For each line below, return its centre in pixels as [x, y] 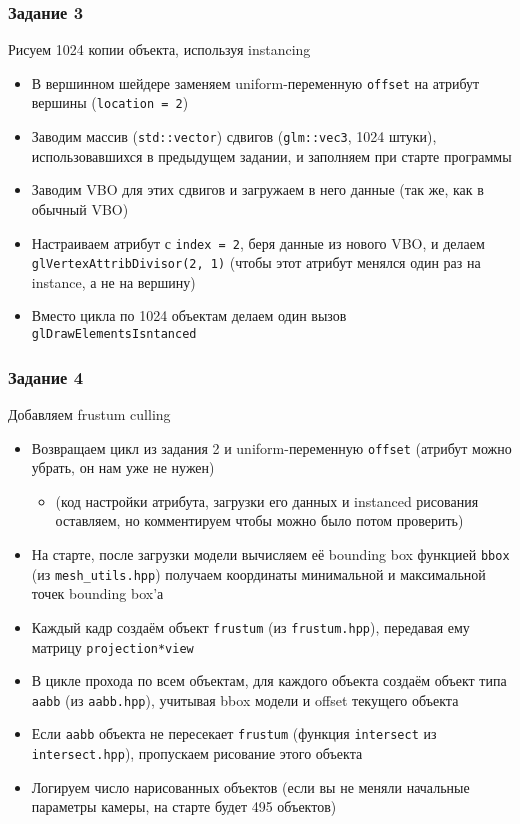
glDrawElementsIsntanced [114, 334]
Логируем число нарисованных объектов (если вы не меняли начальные [250, 786]
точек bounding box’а [97, 593]
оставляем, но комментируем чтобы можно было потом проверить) [259, 520]
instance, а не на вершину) [113, 281]
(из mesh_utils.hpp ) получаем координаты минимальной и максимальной [258, 573]
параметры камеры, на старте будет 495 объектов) [184, 806]
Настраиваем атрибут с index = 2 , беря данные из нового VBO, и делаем [258, 242]
